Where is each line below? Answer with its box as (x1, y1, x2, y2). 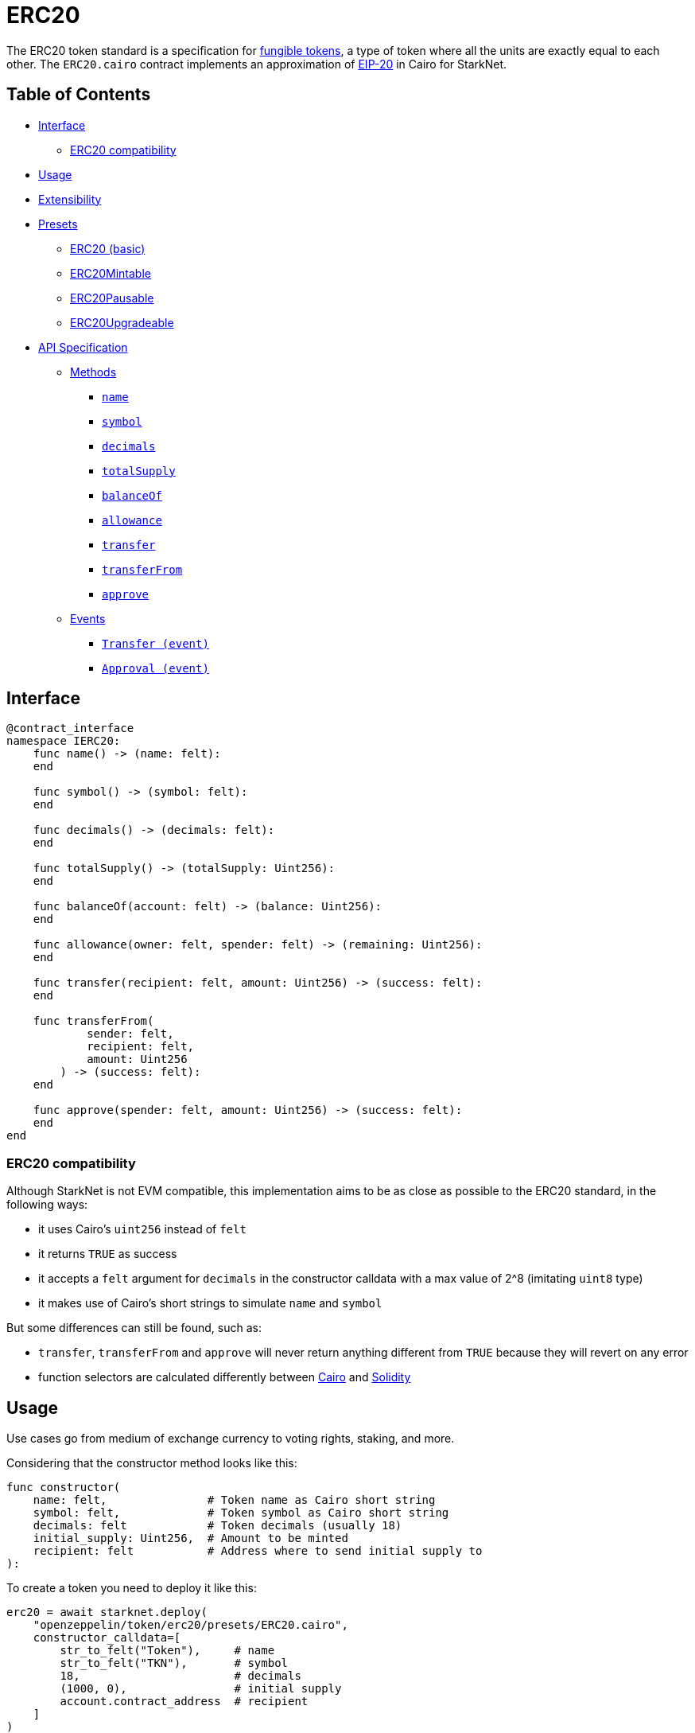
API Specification (38, 340, 128, 354)
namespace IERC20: (6, 734, 121, 748)
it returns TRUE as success (38, 1247, 177, 1261)
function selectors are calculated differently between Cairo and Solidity (38, 1370, 411, 1384)
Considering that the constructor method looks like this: (6, 1456, 297, 1470)
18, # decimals (60, 1669, 301, 1683)
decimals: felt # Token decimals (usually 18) (33, 1519, 402, 1532)
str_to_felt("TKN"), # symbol (60, 1657, 289, 1670)
